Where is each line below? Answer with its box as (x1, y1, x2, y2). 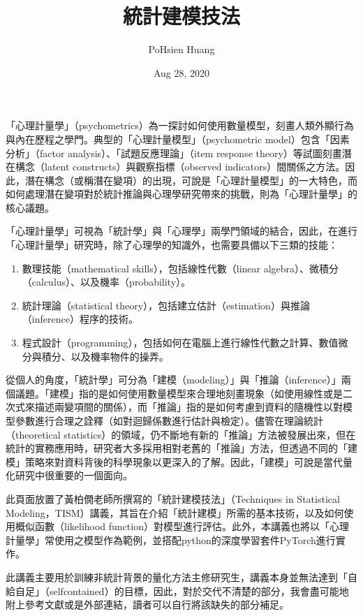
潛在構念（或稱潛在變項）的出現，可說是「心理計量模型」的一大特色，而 (24, 173, 357, 187)
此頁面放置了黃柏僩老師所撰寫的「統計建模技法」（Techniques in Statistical (6, 491, 340, 506)
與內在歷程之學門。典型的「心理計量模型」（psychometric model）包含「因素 (6, 131, 350, 146)
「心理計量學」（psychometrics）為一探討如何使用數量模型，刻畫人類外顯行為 (6, 118, 354, 133)
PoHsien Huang (148, 42, 215, 57)
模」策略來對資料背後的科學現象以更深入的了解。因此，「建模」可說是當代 (6, 454, 343, 469)
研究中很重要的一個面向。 (15, 468, 133, 483)
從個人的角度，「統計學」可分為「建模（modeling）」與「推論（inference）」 (6, 372, 341, 387)
